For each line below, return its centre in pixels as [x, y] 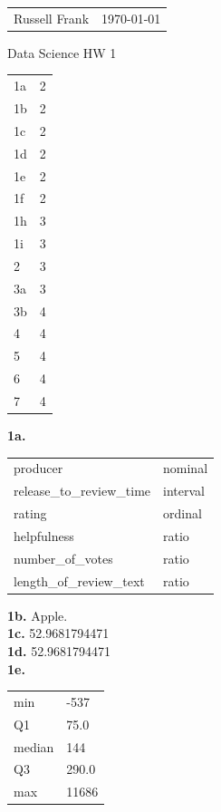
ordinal [183, 513]
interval [184, 491]
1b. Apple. [38, 615]
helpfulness [44, 535]
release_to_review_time [82, 491]
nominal [186, 468]
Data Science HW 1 [62, 52]
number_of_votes [63, 558]
